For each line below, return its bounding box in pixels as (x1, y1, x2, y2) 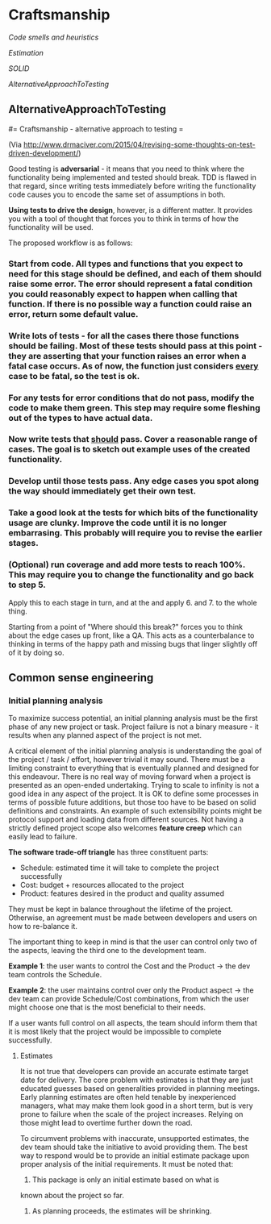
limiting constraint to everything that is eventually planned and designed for (8, 764, 260, 773)
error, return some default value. (8, 308, 139, 319)
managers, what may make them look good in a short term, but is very (19, 1101, 253, 1110)
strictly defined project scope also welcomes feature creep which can (8, 823, 242, 833)
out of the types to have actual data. (8, 412, 153, 423)
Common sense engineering (8, 671, 154, 685)
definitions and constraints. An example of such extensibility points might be (8, 806, 262, 816)
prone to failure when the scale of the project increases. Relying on (19, 1110, 244, 1119)
